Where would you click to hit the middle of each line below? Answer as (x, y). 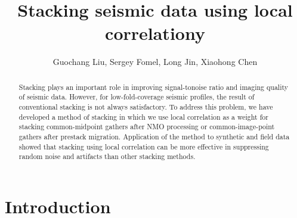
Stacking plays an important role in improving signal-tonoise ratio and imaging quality (154, 87)
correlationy (155, 33)
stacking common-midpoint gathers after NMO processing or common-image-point (147, 127)
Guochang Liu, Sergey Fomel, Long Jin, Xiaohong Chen (155, 62)
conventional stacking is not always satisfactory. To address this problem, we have (146, 107)
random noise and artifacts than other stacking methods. (107, 156)
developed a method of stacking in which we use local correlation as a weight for (143, 116)
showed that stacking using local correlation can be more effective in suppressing (144, 146)
